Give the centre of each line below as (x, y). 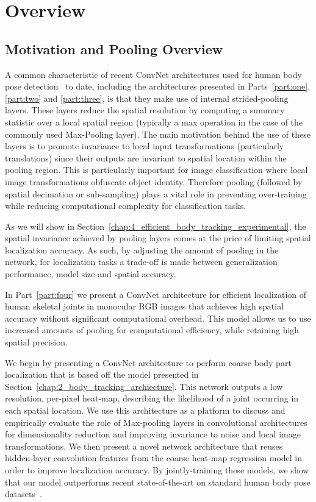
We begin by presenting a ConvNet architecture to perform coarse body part (148, 362)
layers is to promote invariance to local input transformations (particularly (145, 146)
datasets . (23, 494)
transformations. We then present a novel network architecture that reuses (144, 446)
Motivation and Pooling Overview (114, 48)
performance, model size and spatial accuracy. (91, 274)
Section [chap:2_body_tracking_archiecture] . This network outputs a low (144, 386)
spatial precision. (36, 342)
